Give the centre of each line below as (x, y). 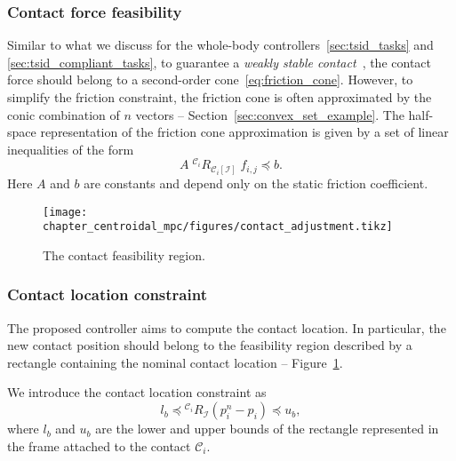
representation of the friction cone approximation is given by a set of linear (244, 132)
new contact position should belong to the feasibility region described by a (210, 345)
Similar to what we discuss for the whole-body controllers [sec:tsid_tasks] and (220, 45)
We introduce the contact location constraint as (137, 392)
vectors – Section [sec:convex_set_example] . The (270, 114)
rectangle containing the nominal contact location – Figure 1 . (175, 362)
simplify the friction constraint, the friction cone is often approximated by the (220, 97)
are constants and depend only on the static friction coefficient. (256, 183)
